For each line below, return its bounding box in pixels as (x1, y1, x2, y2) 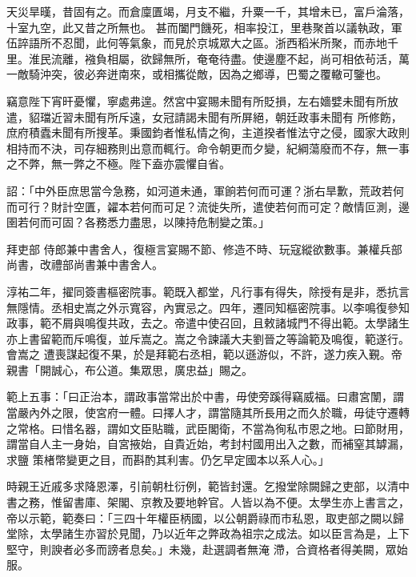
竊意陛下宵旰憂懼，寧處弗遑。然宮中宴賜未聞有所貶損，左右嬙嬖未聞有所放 (6, 92, 398, 109)
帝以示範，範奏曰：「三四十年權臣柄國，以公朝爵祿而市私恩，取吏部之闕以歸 (6, 509, 404, 526)
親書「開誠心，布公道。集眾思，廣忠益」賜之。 (6, 361, 253, 378)
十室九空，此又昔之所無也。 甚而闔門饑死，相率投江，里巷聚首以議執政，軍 (6, 18, 402, 35)
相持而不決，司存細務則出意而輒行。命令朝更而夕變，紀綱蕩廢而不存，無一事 (6, 139, 410, 156)
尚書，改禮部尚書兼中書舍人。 (6, 256, 163, 273)
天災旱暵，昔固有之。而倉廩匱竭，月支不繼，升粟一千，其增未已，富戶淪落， (6, 3, 410, 19)
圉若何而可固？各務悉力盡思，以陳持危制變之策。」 (6, 214, 270, 230)
